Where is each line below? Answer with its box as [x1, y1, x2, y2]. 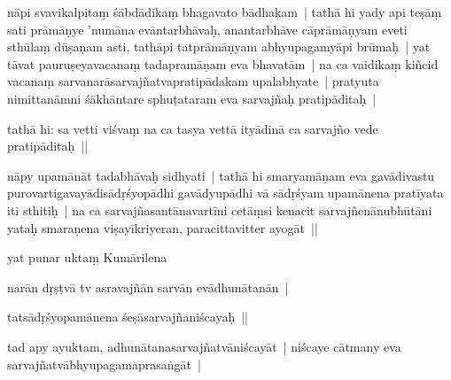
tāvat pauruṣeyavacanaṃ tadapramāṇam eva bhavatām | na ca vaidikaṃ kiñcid [7, 54, 439, 73]
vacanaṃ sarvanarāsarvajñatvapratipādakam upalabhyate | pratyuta [7, 72, 379, 90]
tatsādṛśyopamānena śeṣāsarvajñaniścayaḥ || [7, 307, 248, 326]
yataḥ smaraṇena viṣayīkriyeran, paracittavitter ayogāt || [7, 218, 318, 237]
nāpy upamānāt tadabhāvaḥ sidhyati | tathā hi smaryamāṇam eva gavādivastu [7, 166, 435, 184]
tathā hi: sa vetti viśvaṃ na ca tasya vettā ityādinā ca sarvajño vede [7, 119, 378, 137]
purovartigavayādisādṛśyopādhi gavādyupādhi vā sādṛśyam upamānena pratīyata [7, 183, 444, 202]
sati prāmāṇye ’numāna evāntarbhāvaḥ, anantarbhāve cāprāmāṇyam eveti [7, 19, 408, 38]
